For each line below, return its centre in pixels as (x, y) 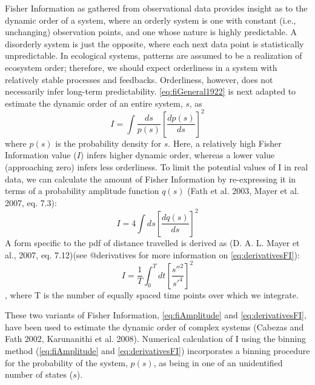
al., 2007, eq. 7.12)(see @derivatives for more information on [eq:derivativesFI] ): (152, 254)
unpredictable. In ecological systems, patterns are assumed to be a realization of (154, 55)
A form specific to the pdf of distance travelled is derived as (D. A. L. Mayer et (152, 242)
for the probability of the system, (66, 362)
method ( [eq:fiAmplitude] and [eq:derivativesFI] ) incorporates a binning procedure (157, 350)
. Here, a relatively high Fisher (225, 143)
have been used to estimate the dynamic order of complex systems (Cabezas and (154, 326)
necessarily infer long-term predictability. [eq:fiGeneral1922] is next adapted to (151, 91)
